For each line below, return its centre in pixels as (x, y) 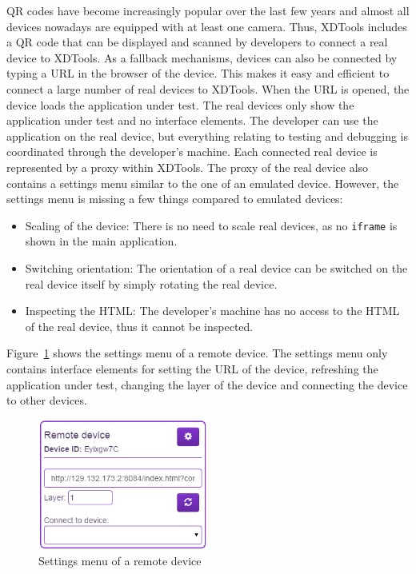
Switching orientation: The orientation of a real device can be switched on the (216, 267)
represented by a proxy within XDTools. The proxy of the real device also (188, 167)
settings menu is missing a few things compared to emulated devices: (175, 199)
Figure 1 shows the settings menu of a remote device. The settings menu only (197, 353)
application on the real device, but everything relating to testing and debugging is (207, 136)
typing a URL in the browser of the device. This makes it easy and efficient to (198, 73)
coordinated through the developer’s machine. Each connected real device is (192, 151)
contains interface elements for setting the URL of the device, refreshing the (192, 368)
